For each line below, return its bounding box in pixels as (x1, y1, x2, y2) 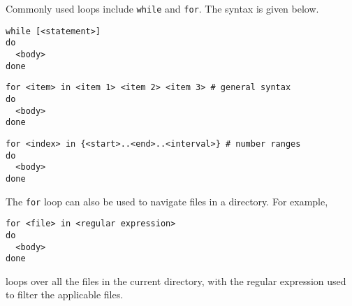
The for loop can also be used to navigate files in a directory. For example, (6, 194, 328, 208)
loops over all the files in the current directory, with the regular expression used (6, 273, 346, 288)
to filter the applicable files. (6, 287, 124, 302)
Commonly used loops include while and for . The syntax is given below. (6, 1, 319, 15)
